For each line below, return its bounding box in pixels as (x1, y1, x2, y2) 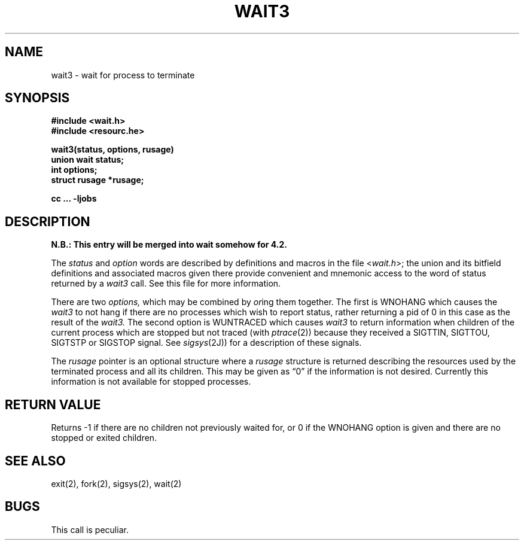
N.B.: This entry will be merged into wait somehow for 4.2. (51, 239, 287, 250)
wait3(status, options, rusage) (51, 144, 174, 155)
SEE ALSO (5, 453, 66, 468)
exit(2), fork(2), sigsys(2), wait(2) (51, 478, 182, 489)
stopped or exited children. (51, 433, 157, 443)
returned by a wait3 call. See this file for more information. (51, 278, 281, 289)
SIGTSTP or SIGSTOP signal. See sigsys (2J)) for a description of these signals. (51, 337, 362, 348)
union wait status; (51, 154, 124, 165)
